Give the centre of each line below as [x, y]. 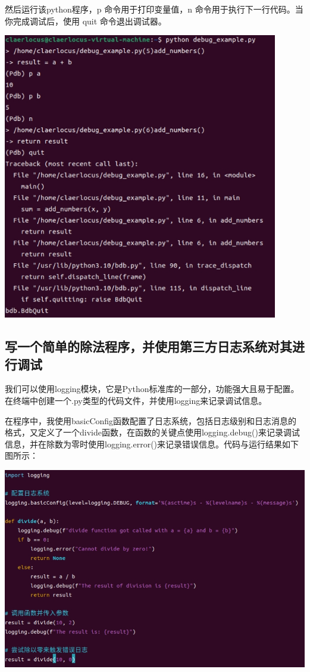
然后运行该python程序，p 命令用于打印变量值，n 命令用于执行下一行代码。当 [154, 9]
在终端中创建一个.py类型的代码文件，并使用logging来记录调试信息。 [136, 401]
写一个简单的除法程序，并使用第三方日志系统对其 [148, 346]
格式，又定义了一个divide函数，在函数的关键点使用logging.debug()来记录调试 [152, 432]
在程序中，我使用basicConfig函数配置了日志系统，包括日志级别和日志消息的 [151, 420]
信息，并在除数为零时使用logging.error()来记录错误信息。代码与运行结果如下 [152, 444]
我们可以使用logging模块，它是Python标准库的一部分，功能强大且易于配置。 [152, 389]
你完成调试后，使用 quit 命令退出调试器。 [86, 21]
